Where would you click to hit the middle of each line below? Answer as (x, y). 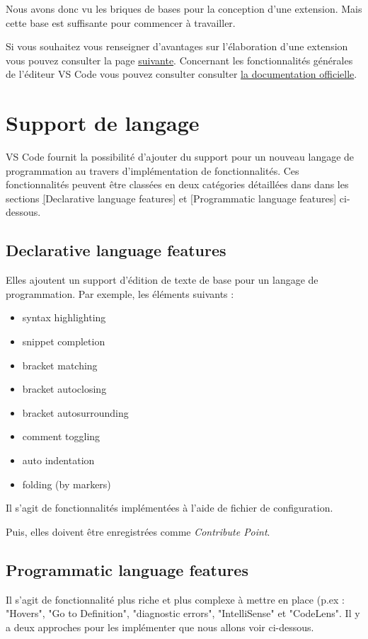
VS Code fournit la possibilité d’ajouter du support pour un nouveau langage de (180, 157)
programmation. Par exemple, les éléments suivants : (120, 293)
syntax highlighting (64, 317)
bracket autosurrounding (75, 412)
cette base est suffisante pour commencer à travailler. (121, 22)
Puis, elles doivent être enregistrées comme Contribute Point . (138, 531)
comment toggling (61, 436)
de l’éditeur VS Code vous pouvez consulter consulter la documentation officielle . (182, 74)
